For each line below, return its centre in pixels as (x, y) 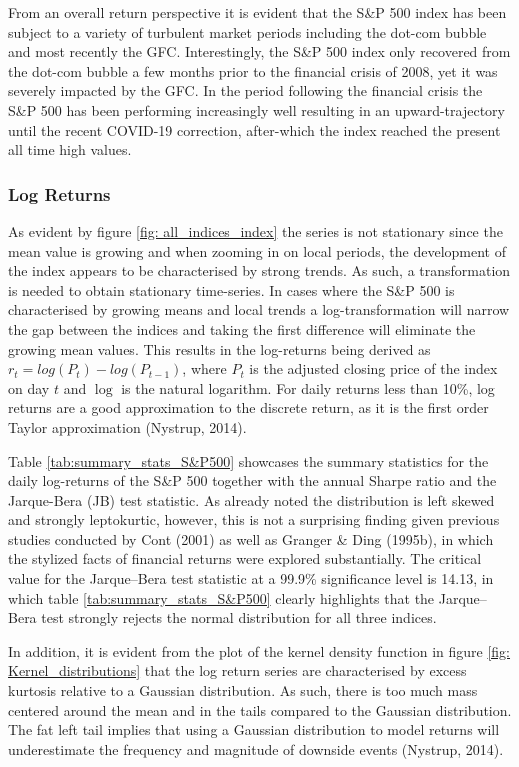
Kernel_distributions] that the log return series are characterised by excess (237, 670)
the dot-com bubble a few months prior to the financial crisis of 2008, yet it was (253, 70)
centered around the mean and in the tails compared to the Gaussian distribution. (260, 709)
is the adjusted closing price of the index (373, 368)
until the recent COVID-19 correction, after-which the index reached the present (254, 129)
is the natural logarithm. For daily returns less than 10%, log (308, 387)
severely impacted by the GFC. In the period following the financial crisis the (245, 90)
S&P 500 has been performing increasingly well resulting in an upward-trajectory (256, 109)
